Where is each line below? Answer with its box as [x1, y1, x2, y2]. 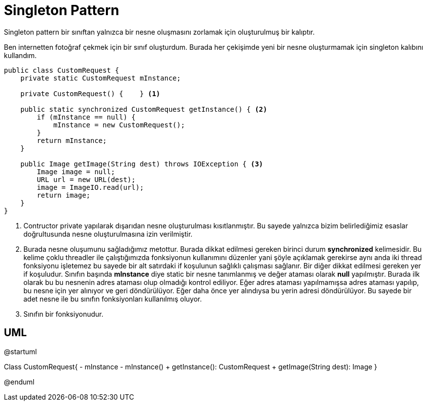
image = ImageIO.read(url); [37, 183, 144, 191]
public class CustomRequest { [4, 66, 120, 74]
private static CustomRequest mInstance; [20, 74, 181, 82]
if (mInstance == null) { [37, 113, 136, 121]
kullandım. [4, 51, 37, 60]
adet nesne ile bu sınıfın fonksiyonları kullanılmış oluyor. [23, 294, 202, 303]
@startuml [4, 347, 37, 356]
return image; [37, 191, 91, 199]
